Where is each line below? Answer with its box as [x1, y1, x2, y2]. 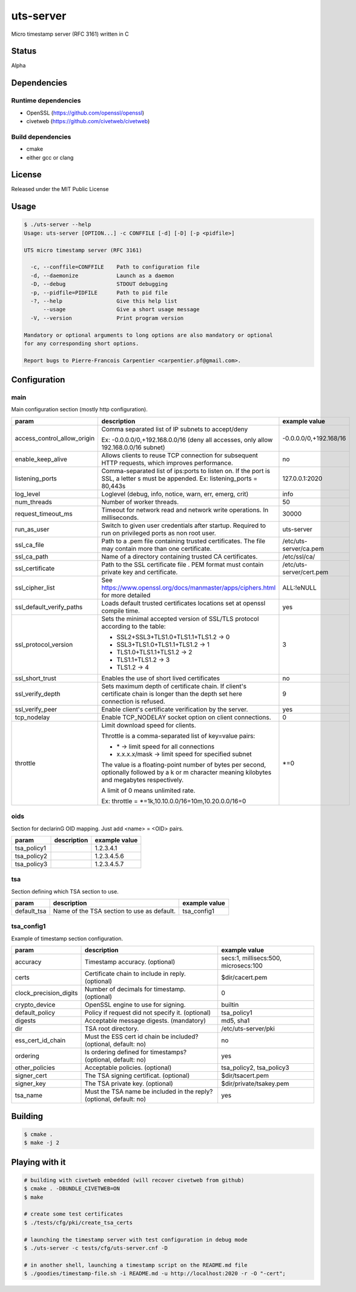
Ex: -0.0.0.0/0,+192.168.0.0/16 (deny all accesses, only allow [101, 436, 273, 444]
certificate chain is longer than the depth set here [101, 689, 242, 698]
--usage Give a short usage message [43, 306, 200, 313]
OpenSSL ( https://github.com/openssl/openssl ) [26, 109, 145, 116]
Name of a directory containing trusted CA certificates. [101, 552, 258, 560]
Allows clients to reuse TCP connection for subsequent [101, 451, 259, 459]
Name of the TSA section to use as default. [53, 907, 176, 915]
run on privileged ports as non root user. [101, 528, 216, 537]
